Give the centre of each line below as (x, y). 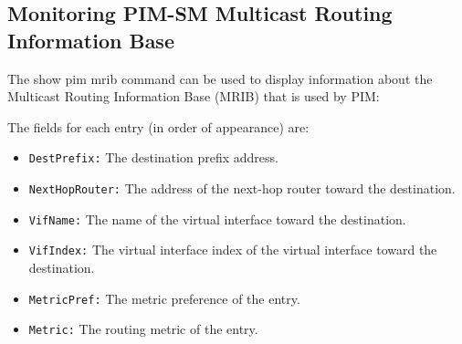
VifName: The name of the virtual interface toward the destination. (217, 219)
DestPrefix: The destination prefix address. (153, 157)
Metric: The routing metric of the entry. (143, 329)
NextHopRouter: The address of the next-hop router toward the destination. (242, 188)
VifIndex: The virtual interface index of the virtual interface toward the (233, 250)
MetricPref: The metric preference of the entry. (164, 298)
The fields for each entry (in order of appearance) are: (158, 126)
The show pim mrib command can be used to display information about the (220, 78)
